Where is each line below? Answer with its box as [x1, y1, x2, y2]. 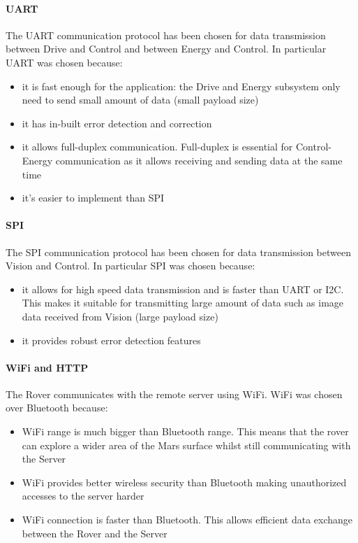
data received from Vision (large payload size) [22, 309, 218, 323]
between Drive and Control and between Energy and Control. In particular [6, 41, 327, 56]
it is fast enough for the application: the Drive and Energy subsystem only [22, 78, 341, 93]
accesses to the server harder [22, 488, 144, 503]
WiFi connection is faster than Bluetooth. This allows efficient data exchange [22, 512, 353, 527]
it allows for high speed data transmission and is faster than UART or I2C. [22, 281, 344, 296]
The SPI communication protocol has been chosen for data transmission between [6, 244, 351, 259]
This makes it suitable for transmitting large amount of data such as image [22, 295, 344, 310]
